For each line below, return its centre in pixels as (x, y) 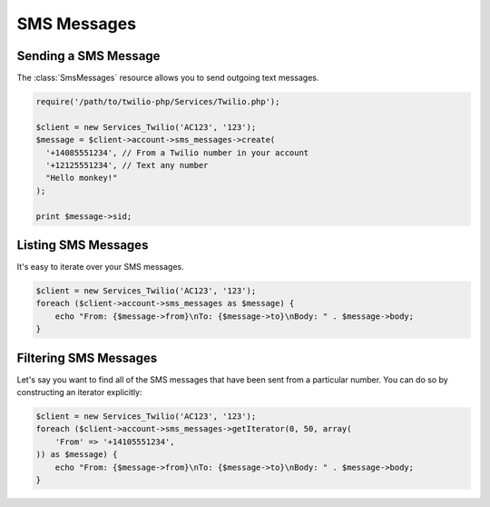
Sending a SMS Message (88, 56)
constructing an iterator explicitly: (79, 393)
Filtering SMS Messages (87, 358)
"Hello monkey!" (82, 178)
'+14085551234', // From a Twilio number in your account (177, 153)
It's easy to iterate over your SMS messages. (101, 267)
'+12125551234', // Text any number (127, 165)
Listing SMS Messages (83, 245)
